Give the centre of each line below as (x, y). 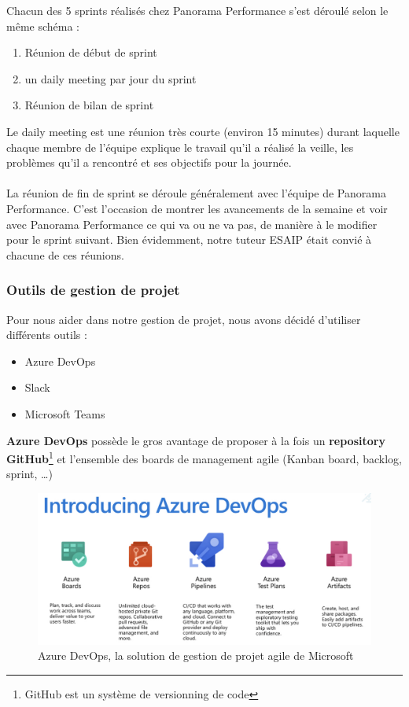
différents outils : (47, 335)
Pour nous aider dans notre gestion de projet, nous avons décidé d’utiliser (184, 319)
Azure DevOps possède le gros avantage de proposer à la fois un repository (196, 440)
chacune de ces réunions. (65, 254)
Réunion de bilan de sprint (89, 105)
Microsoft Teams (65, 413)
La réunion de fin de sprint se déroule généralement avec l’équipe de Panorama (196, 193)
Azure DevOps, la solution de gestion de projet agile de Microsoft (196, 655)
